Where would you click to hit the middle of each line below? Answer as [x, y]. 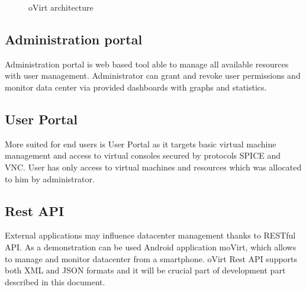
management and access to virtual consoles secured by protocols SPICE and [143, 155]
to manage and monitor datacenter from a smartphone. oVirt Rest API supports [151, 258]
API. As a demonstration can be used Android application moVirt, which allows [151, 246]
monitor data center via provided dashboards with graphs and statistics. [136, 87]
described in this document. [55, 281]
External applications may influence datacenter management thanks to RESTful [150, 235]
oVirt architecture [61, 7]
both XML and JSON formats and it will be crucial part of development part [145, 270]
